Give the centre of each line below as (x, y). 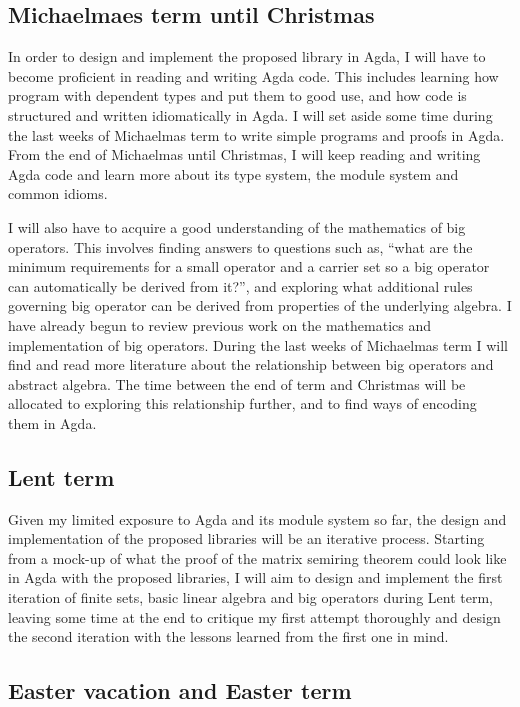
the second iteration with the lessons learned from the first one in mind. (228, 636)
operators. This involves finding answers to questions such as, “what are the (240, 246)
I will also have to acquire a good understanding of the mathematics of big (237, 226)
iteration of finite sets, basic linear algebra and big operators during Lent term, (250, 597)
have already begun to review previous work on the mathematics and (220, 324)
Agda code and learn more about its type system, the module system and (233, 173)
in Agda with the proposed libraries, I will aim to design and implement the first (255, 577)
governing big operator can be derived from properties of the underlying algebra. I (260, 305)
